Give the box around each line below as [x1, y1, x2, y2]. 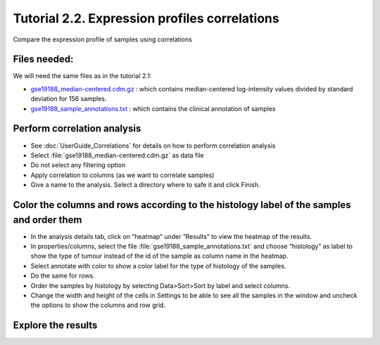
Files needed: [13, 53, 74, 65]
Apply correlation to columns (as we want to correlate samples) [30, 171, 215, 179]
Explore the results [13, 320, 98, 332]
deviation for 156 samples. [30, 95, 107, 103]
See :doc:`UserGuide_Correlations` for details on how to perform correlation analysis [30, 141, 276, 150]
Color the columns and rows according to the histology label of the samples [13, 199, 351, 211]
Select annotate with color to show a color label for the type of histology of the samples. [30, 261, 286, 270]
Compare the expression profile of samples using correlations [13, 35, 193, 44]
